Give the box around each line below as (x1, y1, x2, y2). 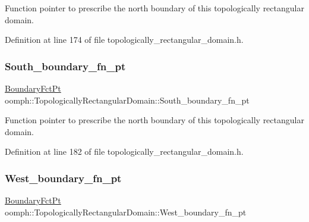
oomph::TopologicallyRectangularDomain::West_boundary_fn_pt (5, 205, 247, 218)
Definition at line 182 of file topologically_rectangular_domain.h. (5, 145, 244, 158)
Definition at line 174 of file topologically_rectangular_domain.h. (5, 33, 244, 46)
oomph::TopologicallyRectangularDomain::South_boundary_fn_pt (5, 93, 250, 106)
